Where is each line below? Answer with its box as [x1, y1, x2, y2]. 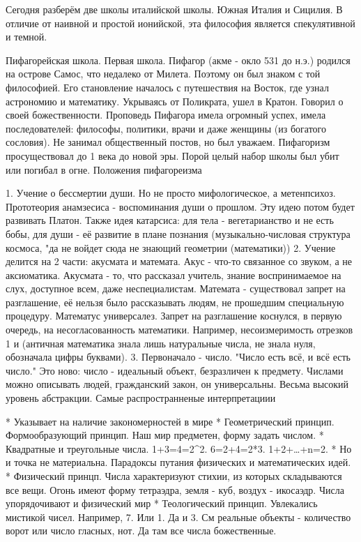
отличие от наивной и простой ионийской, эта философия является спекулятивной [6, 15, 355, 30]
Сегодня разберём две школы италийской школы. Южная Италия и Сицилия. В [6, 2, 343, 16]
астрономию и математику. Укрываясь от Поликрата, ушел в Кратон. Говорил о [6, 93, 344, 108]
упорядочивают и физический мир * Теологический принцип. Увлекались [6, 496, 318, 511]
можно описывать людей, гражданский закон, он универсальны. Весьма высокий [6, 377, 349, 391]
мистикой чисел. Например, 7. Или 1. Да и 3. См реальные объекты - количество [6, 509, 351, 524]
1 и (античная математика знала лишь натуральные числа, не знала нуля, [6, 336, 316, 350]
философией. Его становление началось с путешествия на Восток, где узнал [6, 80, 329, 94]
